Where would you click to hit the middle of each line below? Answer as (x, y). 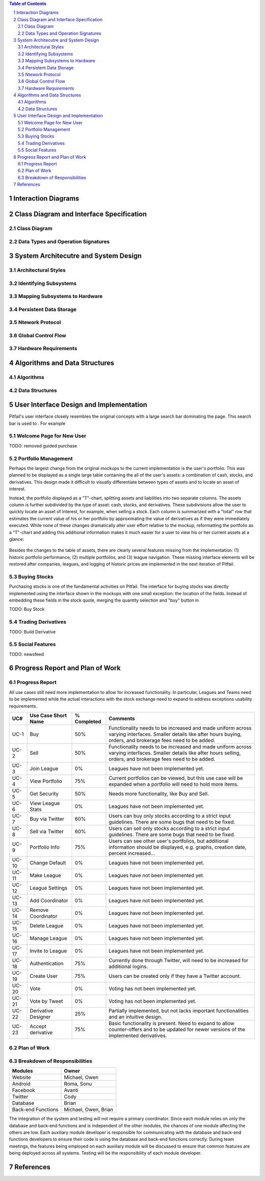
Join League (44, 769)
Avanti (71, 1090)
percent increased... (132, 853)
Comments (122, 718)
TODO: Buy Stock (27, 609)
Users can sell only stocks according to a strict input (169, 828)
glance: (17, 539)
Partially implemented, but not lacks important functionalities (179, 1011)
